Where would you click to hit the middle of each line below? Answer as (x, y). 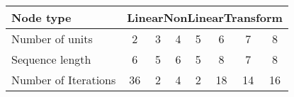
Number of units (52, 39)
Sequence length (51, 59)
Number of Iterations (64, 80)
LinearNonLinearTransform (205, 17)
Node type (41, 17)
